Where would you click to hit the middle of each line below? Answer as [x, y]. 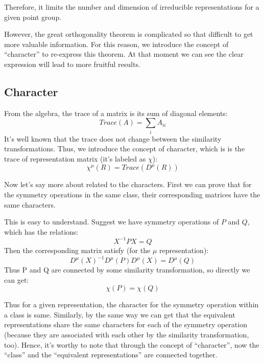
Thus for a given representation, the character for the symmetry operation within [131, 304]
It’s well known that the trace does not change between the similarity [113, 138]
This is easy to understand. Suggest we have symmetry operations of [112, 222]
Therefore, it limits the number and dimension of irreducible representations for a [132, 7]
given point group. [33, 17]
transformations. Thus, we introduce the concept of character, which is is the [125, 149]
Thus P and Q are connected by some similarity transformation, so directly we [127, 270]
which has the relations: [41, 231]
